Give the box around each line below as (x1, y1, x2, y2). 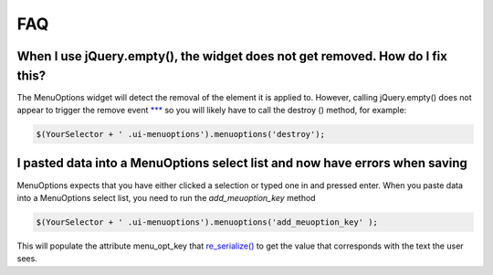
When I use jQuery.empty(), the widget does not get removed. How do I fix (16, 48, 447, 64)
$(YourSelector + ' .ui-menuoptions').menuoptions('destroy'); (36, 129, 326, 140)
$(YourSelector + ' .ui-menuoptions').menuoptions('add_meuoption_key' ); (36, 217, 379, 227)
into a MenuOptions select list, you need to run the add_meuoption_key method (16, 192, 316, 203)
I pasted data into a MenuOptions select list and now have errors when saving (16, 155, 467, 171)
